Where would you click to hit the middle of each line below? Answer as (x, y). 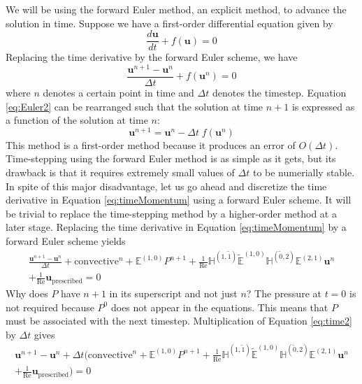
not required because (50, 307)
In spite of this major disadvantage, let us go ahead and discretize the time (166, 186)
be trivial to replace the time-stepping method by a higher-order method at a (171, 213)
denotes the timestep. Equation (279, 92)
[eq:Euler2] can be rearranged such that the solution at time (135, 106)
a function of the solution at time (77, 120)
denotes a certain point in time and (118, 92)
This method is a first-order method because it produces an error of (151, 144)
